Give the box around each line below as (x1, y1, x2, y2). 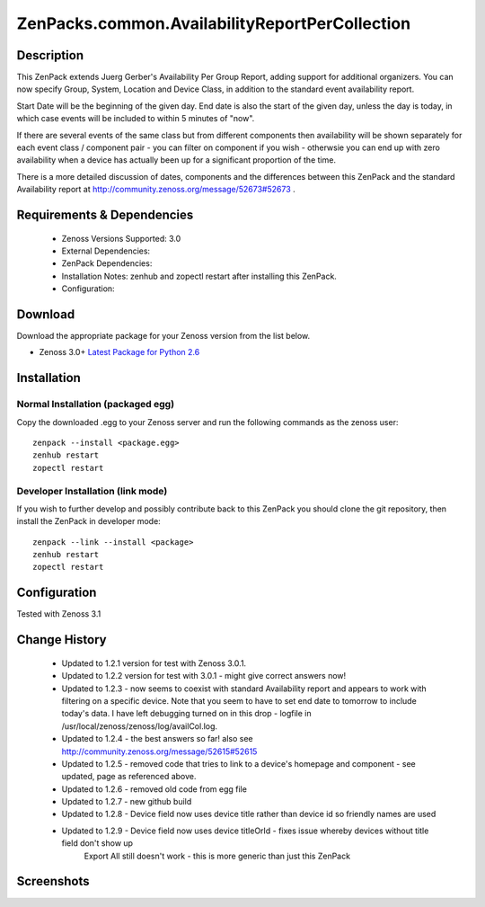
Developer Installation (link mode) (16, 485, 168, 497)
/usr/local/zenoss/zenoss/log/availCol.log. (61, 720, 218, 732)
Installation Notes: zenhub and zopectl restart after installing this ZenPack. (61, 271, 337, 281)
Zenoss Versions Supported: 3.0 (61, 233, 181, 244)
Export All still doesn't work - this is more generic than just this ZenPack (84, 850, 350, 861)
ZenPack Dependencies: (61, 258, 153, 269)
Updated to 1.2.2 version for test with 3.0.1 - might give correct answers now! (61, 671, 347, 681)
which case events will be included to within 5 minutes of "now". (16, 113, 255, 124)
